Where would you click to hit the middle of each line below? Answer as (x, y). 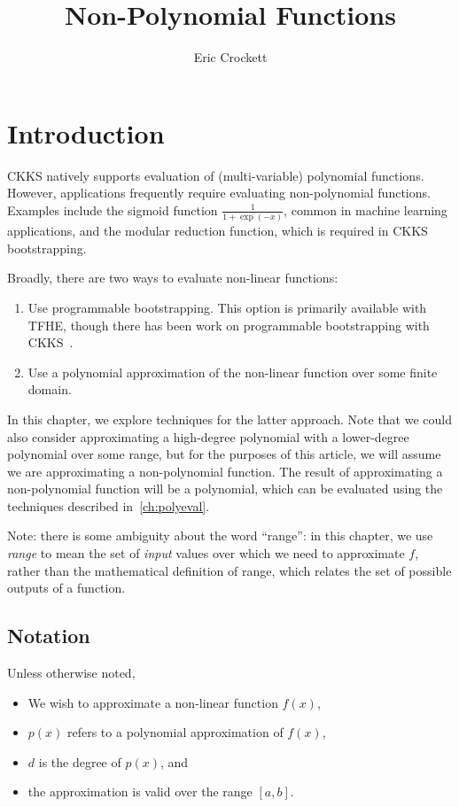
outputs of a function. (66, 588)
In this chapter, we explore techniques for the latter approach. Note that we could (229, 419)
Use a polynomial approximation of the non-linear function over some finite (233, 372)
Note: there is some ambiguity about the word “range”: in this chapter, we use (220, 535)
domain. (50, 389)
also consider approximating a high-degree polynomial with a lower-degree (208, 436)
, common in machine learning (366, 210)
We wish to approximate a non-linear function (153, 702)
